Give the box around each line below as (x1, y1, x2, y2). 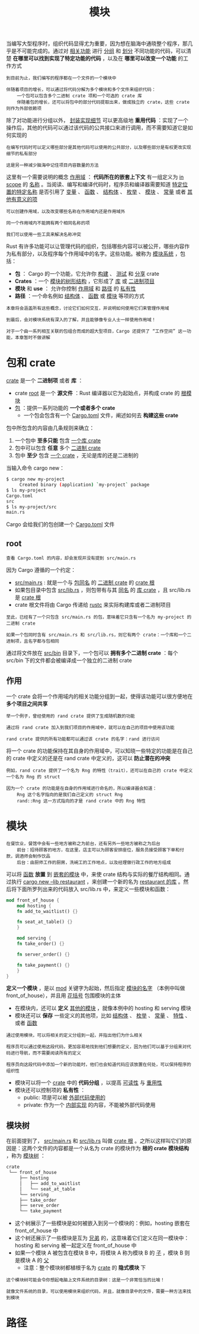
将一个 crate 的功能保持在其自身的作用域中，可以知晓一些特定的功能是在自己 (6, 747, 193, 754)
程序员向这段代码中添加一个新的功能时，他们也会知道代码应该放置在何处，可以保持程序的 (6, 1062, 191, 1068)
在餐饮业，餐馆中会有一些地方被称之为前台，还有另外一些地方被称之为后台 (6, 840, 161, 846)
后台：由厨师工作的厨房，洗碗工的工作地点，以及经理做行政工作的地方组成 (17, 859, 171, 865)
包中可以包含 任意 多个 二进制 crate (14, 444, 101, 451)
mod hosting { (17, 903, 52, 909)
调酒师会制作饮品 (14, 853, 50, 859)
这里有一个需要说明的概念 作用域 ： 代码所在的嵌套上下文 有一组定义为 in (6, 173, 184, 181)
